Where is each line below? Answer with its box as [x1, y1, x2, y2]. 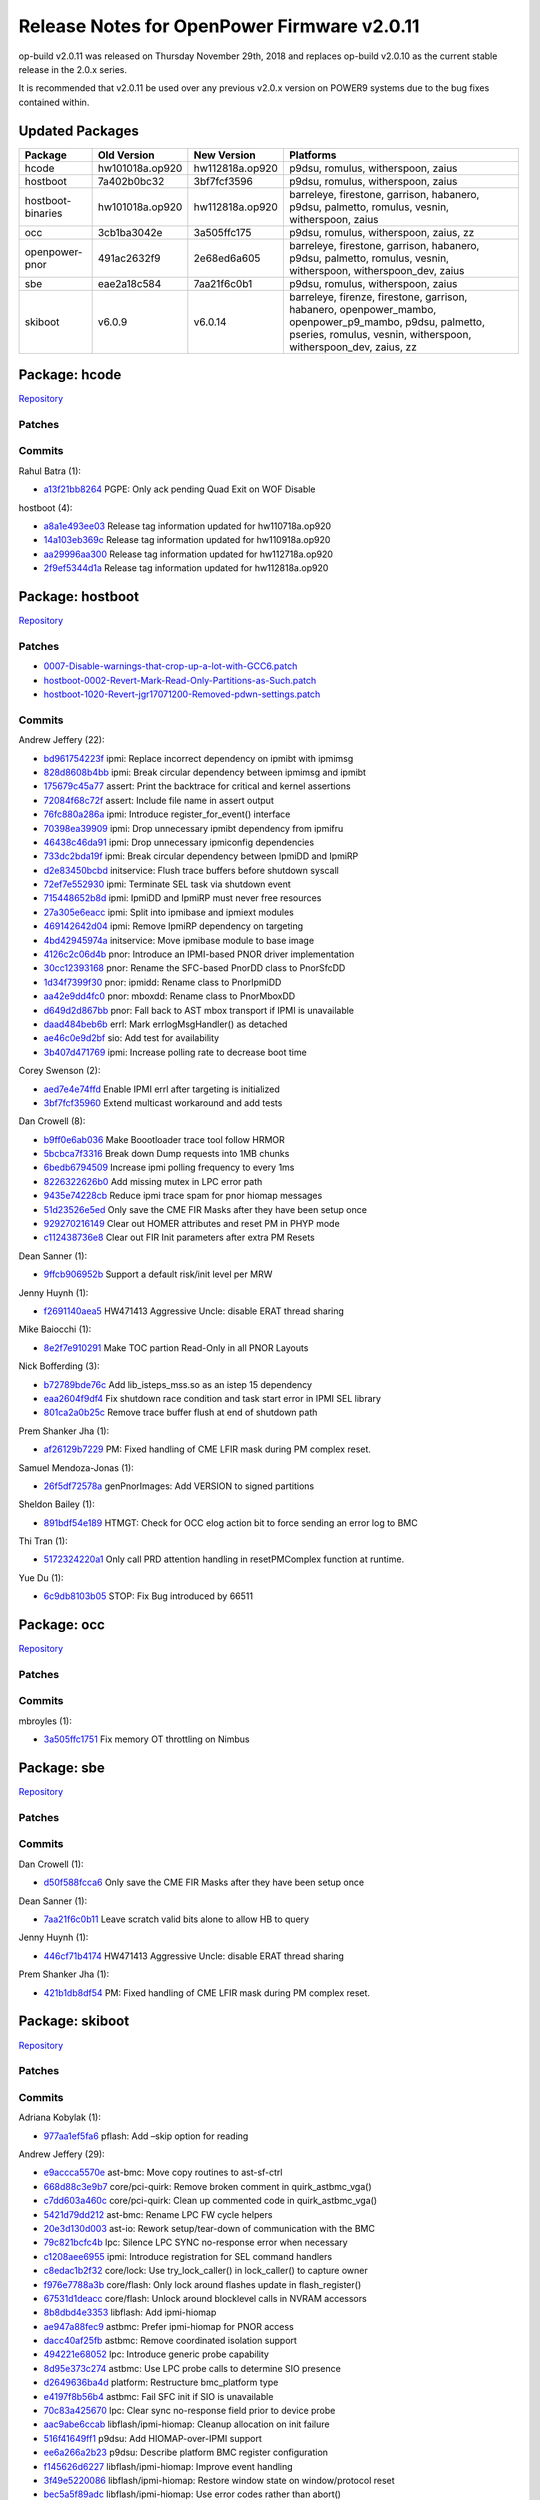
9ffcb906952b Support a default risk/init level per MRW [43, 1268, 273, 1280]
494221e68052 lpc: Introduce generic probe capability [43, 2348, 270, 2360]
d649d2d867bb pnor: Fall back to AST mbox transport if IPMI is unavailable [43, 1004, 355, 1016]
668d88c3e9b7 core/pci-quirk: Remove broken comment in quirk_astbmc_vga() [43, 2180, 372, 2192]
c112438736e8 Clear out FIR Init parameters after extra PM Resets [43, 1231, 315, 1244]
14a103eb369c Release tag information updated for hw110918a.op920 [43, 534, 331, 546]
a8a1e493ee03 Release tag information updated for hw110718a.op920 [43, 520, 332, 532]
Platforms [288, 148, 337, 162]
